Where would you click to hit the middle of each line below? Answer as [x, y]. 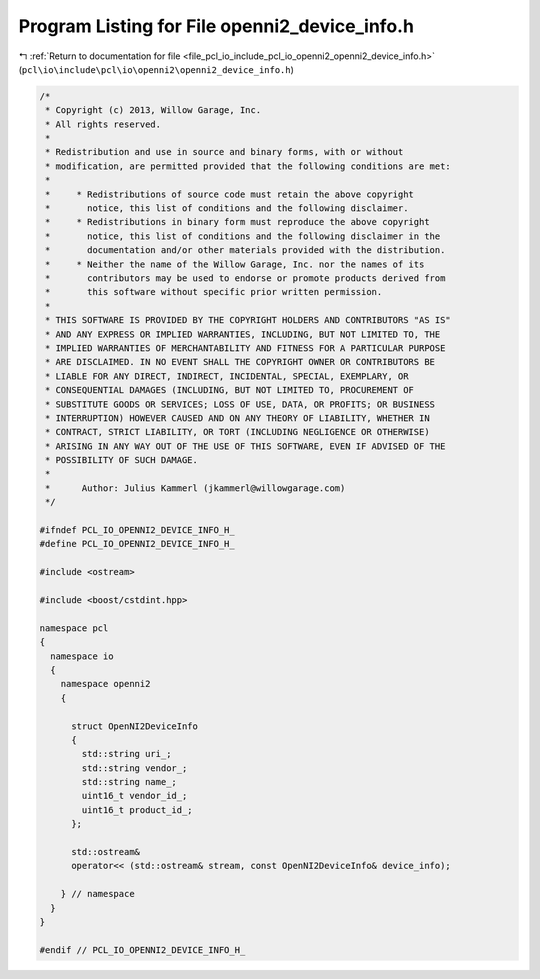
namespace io [82, 656]
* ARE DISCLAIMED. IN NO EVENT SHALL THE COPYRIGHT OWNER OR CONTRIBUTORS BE [240, 362]
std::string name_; [129, 782]
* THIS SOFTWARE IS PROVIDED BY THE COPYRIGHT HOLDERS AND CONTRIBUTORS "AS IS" [248, 320]
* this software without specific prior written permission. [214, 292]
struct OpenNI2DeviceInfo [135, 726]
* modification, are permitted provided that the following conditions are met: [248, 166]
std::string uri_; [126, 754]
